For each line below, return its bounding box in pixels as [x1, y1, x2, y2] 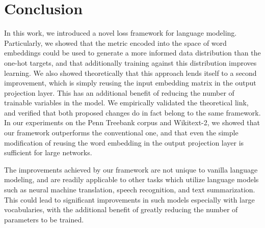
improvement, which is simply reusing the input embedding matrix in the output [4, 77, 256, 88]
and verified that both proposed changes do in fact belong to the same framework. [4, 107, 261, 118]
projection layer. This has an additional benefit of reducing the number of [4, 87, 234, 98]
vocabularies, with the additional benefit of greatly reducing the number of [4, 204, 238, 215]
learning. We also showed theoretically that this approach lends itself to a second [4, 67, 257, 78]
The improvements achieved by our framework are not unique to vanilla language [4, 164, 258, 175]
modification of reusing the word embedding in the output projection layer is [4, 137, 244, 148]
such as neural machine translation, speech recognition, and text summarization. [4, 184, 255, 195]
